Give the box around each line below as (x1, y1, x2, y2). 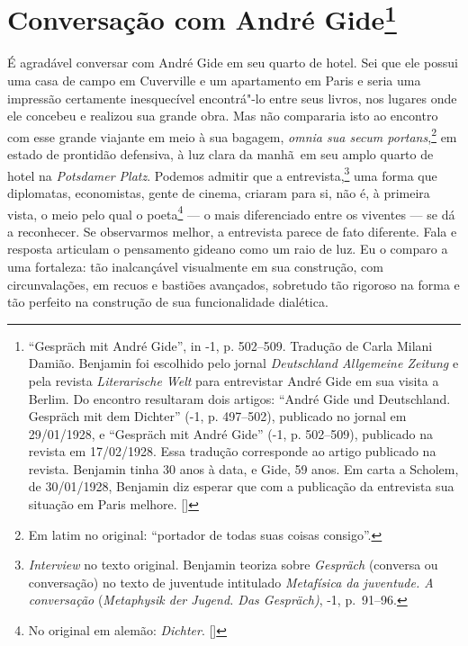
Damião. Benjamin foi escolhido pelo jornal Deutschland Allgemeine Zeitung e (28, 354, 459, 372)
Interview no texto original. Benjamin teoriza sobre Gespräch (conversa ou (28, 555, 438, 574)
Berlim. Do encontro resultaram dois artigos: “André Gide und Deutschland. (28, 389, 451, 408)
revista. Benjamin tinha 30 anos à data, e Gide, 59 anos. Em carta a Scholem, (28, 459, 459, 478)
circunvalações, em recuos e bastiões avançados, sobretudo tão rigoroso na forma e (7, 274, 460, 293)
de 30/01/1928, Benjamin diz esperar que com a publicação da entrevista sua (28, 477, 454, 496)
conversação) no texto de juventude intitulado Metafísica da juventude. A (28, 572, 434, 591)
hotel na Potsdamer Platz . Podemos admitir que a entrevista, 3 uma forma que (7, 163, 437, 184)
